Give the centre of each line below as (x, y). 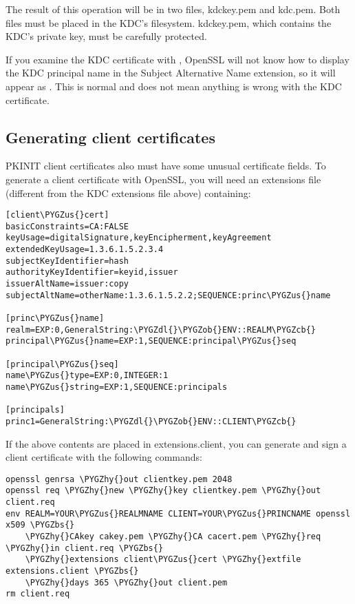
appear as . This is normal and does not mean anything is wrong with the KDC (174, 86)
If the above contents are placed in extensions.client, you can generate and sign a (176, 443)
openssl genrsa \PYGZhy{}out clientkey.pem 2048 (119, 479)
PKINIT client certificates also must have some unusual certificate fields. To (166, 166)
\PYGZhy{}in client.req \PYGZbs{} (85, 548)
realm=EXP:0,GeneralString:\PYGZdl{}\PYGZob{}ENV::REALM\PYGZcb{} (161, 330)
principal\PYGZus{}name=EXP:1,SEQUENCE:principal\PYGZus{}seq (151, 341)
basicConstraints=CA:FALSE (67, 226)
